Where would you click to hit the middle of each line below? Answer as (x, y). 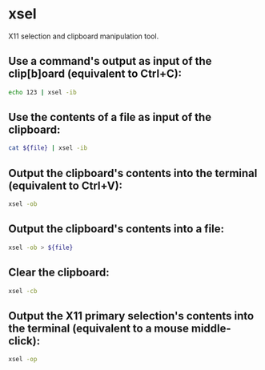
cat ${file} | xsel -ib (48, 148)
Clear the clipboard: (59, 273)
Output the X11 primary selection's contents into (131, 316)
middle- (211, 328)
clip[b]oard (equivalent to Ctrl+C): (95, 74)
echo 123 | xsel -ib (43, 92)
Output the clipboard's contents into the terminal (133, 173)
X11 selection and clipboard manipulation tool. (84, 36)
